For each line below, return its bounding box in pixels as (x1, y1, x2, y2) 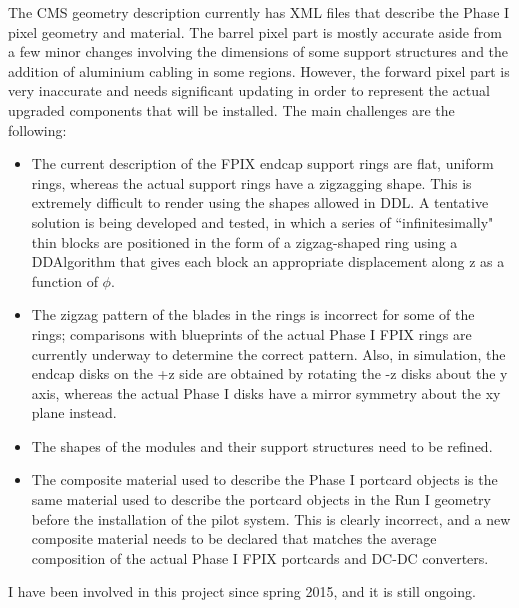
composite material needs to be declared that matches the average (31, 528, 437, 549)
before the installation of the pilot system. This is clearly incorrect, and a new (31, 508, 511, 529)
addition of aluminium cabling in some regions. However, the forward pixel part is (8, 60, 510, 81)
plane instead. (31, 402, 117, 423)
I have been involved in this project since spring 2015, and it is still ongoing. (8, 581, 476, 602)
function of (31, 270, 98, 291)
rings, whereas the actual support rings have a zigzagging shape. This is (31, 172, 472, 193)
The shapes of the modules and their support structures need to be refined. (31, 435, 493, 456)
